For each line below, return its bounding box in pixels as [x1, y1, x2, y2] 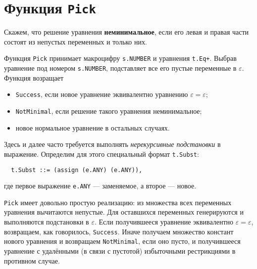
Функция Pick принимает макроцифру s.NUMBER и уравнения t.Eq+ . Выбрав [4, 53, 237, 63]
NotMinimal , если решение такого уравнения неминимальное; [15, 106, 202, 116]
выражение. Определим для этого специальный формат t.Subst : [4, 148, 199, 159]
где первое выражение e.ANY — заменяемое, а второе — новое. [4, 180, 197, 191]
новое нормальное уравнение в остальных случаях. [15, 122, 170, 133]
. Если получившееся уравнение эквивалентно [94, 217, 234, 227]
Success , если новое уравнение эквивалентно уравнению [15, 89, 188, 99]
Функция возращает [4, 72, 64, 83]
